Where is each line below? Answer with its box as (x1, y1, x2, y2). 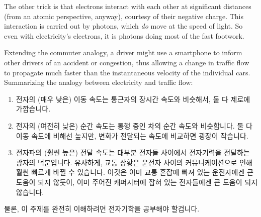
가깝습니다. (16, 103, 51, 114)
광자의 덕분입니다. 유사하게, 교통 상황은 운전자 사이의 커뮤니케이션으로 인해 (16, 157, 252, 167)
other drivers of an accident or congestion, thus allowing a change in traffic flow (4, 57, 249, 67)
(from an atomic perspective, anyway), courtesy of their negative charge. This (4, 11, 244, 21)
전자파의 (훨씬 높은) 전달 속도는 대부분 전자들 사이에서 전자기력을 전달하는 (16, 147, 250, 158)
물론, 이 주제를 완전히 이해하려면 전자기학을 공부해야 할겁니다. (4, 203, 200, 214)
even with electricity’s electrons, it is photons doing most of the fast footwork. (4, 30, 244, 41)
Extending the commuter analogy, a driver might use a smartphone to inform (4, 47, 242, 58)
